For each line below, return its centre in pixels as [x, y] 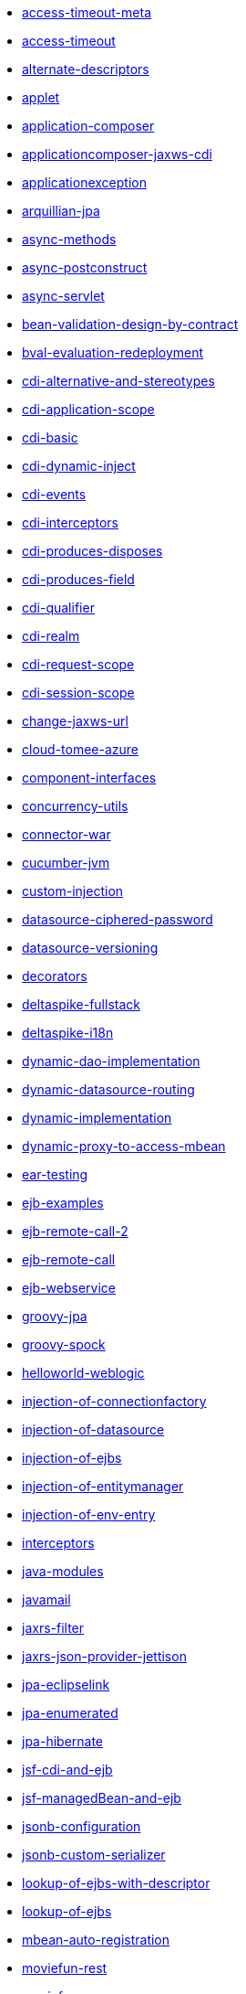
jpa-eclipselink [66, 1685]
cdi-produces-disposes [92, 551]
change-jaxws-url [75, 721]
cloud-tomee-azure [81, 749]
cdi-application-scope [88, 409]
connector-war [67, 834]
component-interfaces [89, 778]
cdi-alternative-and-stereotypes [118, 381]
